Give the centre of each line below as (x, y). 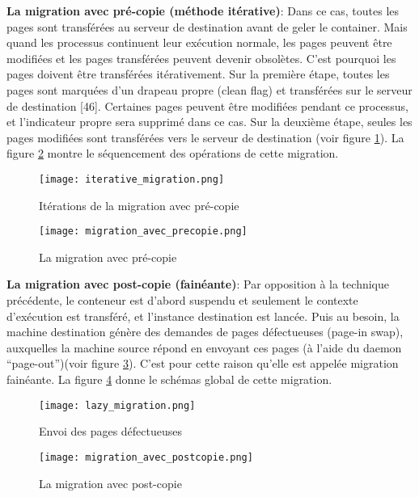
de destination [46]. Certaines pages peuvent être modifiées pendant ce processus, (207, 105)
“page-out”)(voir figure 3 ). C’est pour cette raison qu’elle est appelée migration (203, 363)
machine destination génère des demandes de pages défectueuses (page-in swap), (205, 332)
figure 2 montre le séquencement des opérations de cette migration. (173, 153)
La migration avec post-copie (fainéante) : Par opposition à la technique (198, 284)
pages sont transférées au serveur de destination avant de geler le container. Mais (207, 26)
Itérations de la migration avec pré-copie (139, 205)
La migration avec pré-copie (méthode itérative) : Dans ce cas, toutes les (203, 11)
